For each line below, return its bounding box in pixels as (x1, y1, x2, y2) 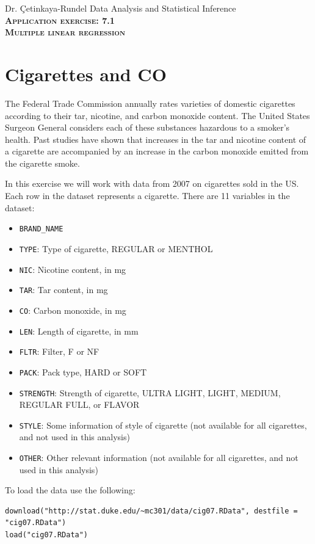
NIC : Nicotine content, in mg (19, 263, 126, 275)
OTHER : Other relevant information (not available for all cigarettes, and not (19, 451, 299, 463)
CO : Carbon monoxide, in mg (19, 303, 126, 316)
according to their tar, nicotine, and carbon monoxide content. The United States (5, 109, 310, 121)
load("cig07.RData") (5, 531, 89, 540)
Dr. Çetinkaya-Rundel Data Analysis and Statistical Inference (5, 2, 236, 14)
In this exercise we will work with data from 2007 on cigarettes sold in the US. (5, 177, 299, 190)
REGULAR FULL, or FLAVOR (19, 398, 140, 411)
